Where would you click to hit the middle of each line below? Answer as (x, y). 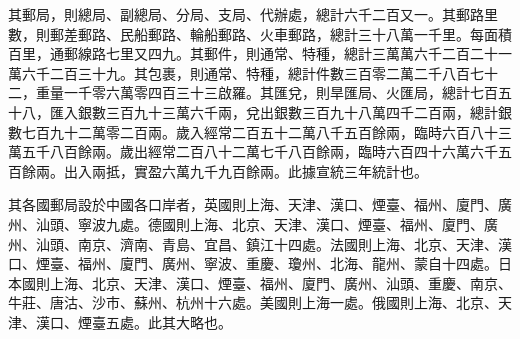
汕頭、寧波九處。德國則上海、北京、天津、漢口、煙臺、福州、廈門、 (259, 223)
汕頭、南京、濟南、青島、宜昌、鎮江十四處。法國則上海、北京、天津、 (266, 243)
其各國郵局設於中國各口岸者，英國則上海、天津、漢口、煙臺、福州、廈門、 (253, 204)
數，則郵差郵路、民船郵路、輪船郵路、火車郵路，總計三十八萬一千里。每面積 (260, 33)
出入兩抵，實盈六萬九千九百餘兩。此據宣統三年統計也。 (245, 170)
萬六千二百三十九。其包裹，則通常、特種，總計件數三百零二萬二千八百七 (246, 72)
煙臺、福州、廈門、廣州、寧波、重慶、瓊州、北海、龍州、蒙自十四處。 (266, 263)
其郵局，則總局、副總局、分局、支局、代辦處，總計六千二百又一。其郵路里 (253, 14)
